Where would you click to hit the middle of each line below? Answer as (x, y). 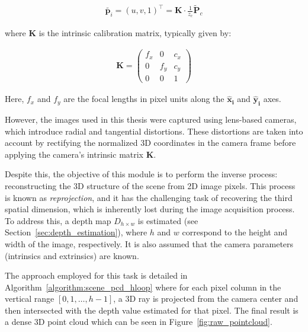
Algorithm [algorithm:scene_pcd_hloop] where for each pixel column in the (143, 287)
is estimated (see (168, 220)
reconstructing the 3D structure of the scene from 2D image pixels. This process (150, 185)
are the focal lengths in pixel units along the (144, 99)
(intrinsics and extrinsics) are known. (72, 255)
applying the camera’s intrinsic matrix (74, 154)
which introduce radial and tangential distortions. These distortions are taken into (154, 131)
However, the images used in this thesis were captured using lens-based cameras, (151, 119)
